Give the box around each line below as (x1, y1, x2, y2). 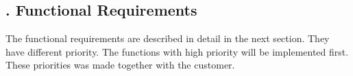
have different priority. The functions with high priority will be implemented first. (5, 44, 349, 58)
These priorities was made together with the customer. (5, 58, 235, 72)
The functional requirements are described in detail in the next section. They (5, 31, 330, 45)
